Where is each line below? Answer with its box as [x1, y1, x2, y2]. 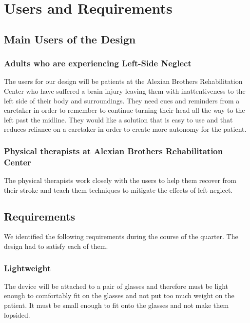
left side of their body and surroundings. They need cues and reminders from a [4, 95, 240, 105]
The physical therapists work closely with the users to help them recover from [4, 175, 237, 185]
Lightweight [4, 262, 51, 274]
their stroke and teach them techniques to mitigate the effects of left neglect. [4, 184, 233, 195]
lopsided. [4, 309, 30, 320]
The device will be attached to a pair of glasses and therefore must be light [4, 281, 229, 291]
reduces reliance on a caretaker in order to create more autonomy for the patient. [4, 124, 247, 134]
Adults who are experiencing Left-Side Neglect [4, 57, 192, 69]
